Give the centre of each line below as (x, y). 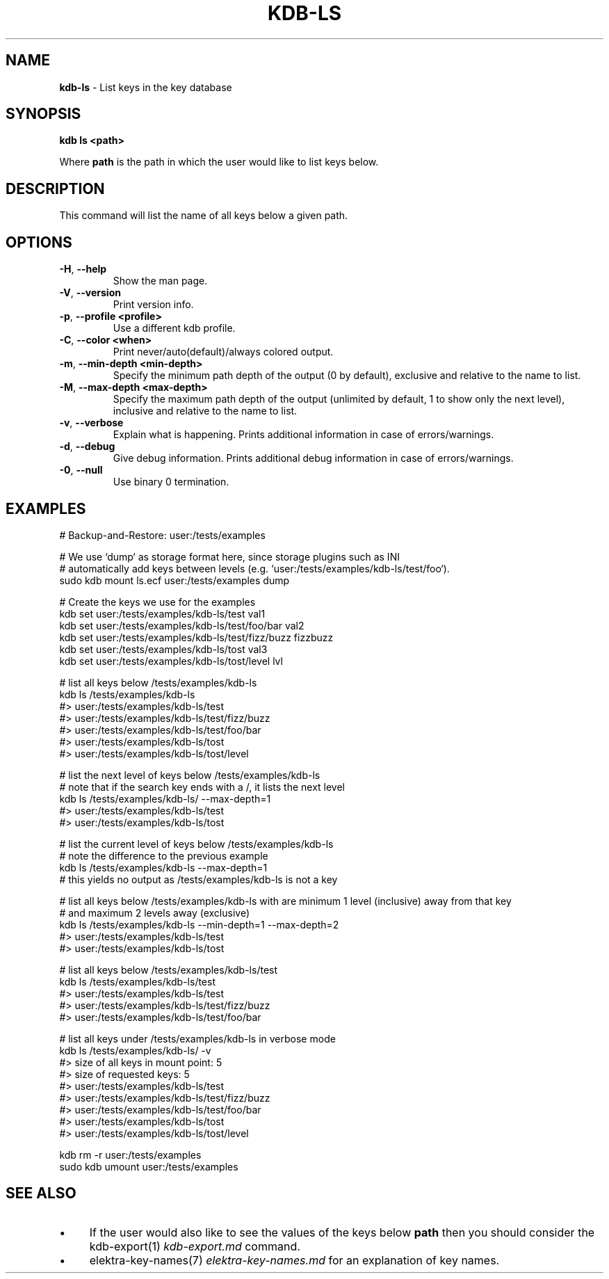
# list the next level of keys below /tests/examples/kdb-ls (190, 775)
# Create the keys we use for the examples (157, 602)
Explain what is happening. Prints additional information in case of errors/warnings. (303, 435)
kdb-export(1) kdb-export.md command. (195, 1246)
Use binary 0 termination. (171, 482)
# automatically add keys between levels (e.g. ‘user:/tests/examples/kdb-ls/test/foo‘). (254, 568)
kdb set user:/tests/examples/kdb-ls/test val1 (162, 613)
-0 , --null (81, 470)
